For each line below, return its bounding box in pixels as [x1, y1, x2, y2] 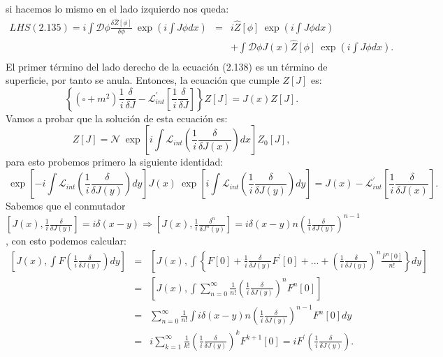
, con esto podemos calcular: [6, 233, 126, 248]
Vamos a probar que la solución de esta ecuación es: [6, 110, 228, 125]
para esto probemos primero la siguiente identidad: [6, 154, 224, 169]
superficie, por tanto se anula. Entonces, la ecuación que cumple [6, 73, 279, 87]
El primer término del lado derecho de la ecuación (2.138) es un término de [6, 59, 328, 73]
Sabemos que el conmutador [6, 198, 126, 213]
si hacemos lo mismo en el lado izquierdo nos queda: [6, 1, 229, 15]
